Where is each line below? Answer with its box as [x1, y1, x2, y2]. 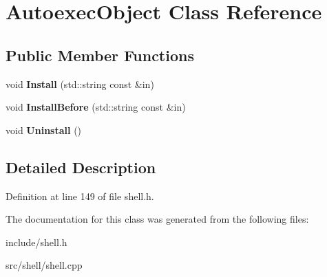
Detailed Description [6, 156, 156, 177]
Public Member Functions [6, 44, 194, 65]
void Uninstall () [6, 122, 82, 137]
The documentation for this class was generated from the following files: [6, 212, 309, 226]
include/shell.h [6, 234, 67, 249]
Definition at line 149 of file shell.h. [6, 188, 154, 203]
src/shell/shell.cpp [6, 258, 83, 272]
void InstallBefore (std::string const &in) [6, 100, 186, 114]
